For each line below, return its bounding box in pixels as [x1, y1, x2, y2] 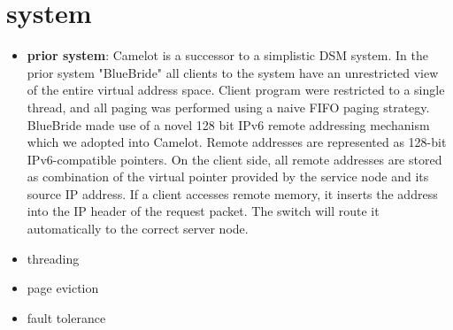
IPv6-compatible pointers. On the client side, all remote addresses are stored [27, 150, 442, 168]
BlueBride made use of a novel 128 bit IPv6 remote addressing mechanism [27, 115, 430, 134]
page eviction [27, 279, 99, 297]
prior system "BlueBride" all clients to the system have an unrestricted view [27, 63, 439, 81]
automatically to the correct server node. [27, 219, 249, 238]
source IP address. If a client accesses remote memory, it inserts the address [27, 184, 438, 203]
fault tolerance [27, 308, 106, 326]
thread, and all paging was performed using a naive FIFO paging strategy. [27, 97, 430, 116]
